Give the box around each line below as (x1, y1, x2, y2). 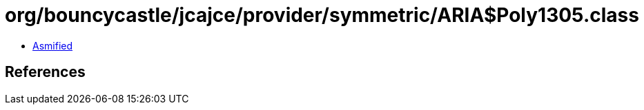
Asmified (32, 39, 73, 52)
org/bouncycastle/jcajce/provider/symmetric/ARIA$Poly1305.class (5, 3, 639, 27)
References (5, 63, 86, 81)
